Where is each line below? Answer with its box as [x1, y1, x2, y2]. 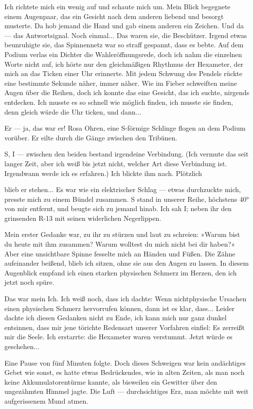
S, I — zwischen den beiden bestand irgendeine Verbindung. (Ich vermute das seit [4, 149, 249, 159]
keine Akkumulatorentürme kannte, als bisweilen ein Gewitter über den [4, 376, 217, 387]
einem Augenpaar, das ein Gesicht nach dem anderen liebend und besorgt [4, 11, 224, 21]
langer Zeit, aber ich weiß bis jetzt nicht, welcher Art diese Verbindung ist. [4, 158, 227, 168]
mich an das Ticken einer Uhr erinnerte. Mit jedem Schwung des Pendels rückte [4, 68, 243, 78]
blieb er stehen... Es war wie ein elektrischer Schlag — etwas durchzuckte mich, [4, 184, 241, 195]
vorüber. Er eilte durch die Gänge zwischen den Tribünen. [4, 132, 178, 142]
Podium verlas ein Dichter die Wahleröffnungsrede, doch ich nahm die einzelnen [4, 49, 242, 59]
